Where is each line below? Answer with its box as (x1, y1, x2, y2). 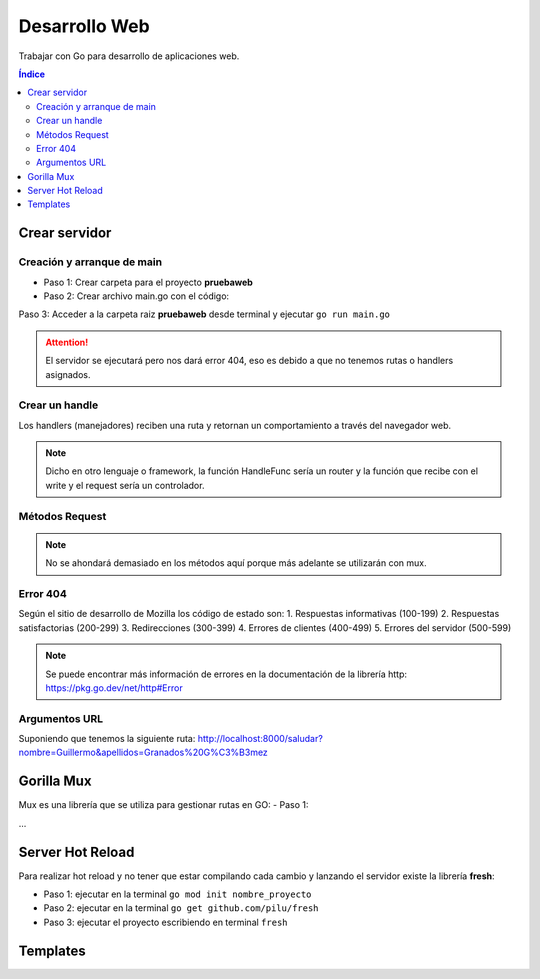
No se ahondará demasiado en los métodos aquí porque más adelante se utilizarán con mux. (45, 557, 427, 569)
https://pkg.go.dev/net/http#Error (45, 681, 184, 694)
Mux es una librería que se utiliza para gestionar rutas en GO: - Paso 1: (18, 799, 309, 811)
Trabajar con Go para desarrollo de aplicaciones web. (18, 50, 240, 62)
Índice (18, 68, 45, 80)
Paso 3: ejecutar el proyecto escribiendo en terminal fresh (43, 916, 288, 928)
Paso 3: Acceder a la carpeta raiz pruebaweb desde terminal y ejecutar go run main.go (18, 308, 390, 320)
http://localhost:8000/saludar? (197, 733, 324, 745)
